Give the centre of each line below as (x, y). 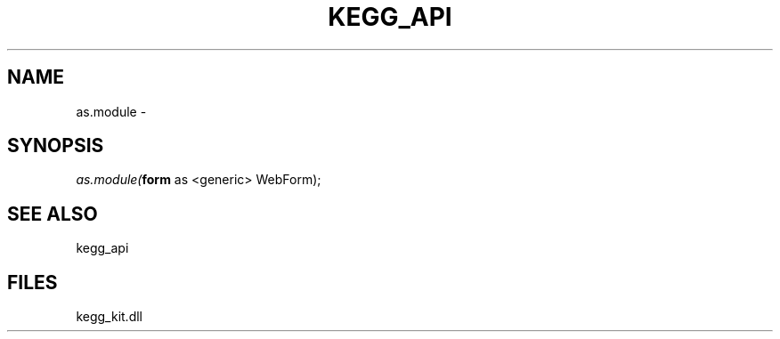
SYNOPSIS (56, 146)
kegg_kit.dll (109, 317)
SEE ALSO (53, 214)
